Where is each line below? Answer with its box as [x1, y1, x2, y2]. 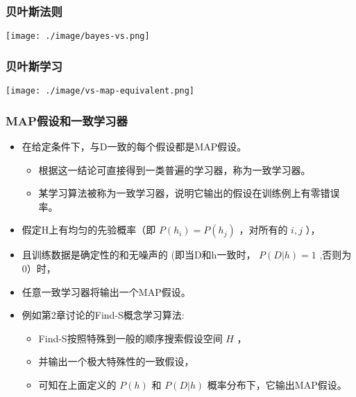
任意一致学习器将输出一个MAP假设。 [22, 284, 191, 299]
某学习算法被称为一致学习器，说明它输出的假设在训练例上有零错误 [38, 186, 340, 200]
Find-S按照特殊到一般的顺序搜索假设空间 [38, 330, 223, 345]
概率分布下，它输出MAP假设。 [207, 377, 347, 391]
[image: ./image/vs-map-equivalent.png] [6, 86, 195, 96]
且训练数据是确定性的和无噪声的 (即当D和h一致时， [22, 247, 256, 262]
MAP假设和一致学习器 [6, 112, 128, 129]
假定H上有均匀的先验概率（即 [22, 222, 156, 237]
